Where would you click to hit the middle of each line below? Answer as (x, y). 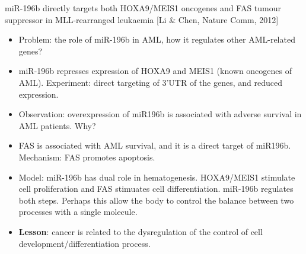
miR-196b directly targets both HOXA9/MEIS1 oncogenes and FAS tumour (143, 8)
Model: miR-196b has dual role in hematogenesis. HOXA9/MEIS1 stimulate (157, 177)
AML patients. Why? (57, 125)
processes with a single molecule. (78, 212)
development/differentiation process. (85, 243)
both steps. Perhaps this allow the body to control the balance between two (156, 200)
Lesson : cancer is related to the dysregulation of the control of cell (141, 231)
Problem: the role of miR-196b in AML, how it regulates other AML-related (157, 39)
